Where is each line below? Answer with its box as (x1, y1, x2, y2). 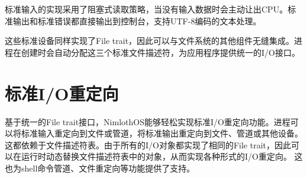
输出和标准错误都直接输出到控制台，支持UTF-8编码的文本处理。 (12, 14, 261, 27)
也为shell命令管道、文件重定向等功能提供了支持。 (5, 161, 195, 174)
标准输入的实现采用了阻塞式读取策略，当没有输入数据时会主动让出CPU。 (5, 3, 288, 15)
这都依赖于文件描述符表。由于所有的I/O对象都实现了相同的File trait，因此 (5, 138, 292, 151)
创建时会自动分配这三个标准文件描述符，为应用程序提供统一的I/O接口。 (21, 46, 300, 58)
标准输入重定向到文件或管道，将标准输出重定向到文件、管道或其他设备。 (21, 127, 303, 139)
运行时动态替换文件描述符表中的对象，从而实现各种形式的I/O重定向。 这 (21, 150, 303, 163)
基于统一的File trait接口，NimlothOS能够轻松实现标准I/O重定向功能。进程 (5, 115, 290, 128)
